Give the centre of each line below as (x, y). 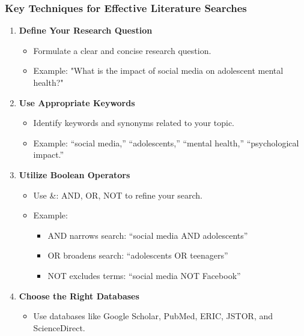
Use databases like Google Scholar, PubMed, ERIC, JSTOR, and (153, 316)
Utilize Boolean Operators (74, 174)
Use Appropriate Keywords (77, 102)
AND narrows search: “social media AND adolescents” (148, 235)
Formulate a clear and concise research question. (122, 50)
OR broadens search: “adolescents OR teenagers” (138, 255)
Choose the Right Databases (79, 295)
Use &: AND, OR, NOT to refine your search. (118, 195)
